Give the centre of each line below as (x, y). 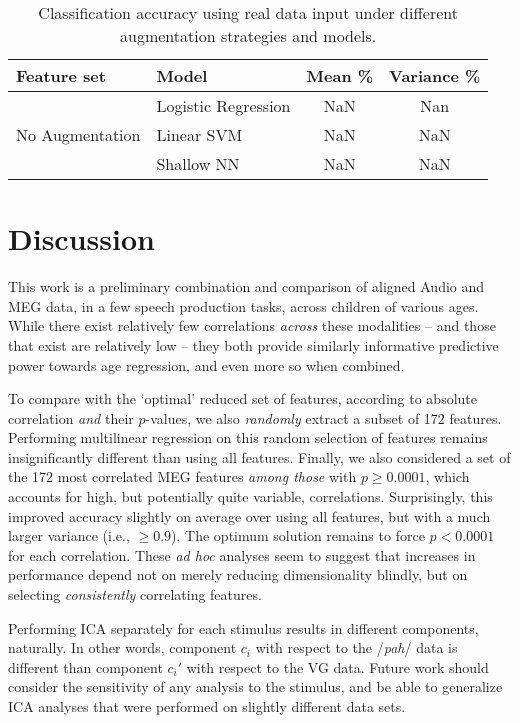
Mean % (340, 75)
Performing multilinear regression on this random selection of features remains (248, 437)
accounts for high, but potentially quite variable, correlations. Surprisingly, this (250, 496)
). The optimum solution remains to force (298, 535)
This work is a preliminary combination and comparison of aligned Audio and (246, 286)
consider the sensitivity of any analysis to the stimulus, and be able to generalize (255, 686)
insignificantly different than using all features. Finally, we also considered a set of (259, 456)
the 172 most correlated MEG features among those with (182, 476)
